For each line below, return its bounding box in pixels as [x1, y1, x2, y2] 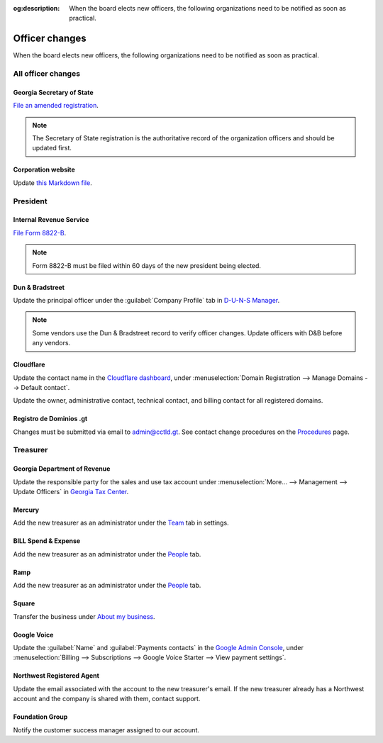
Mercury [13, 505, 40, 514]
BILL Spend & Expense [13, 537, 81, 545]
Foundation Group [13, 713, 68, 721]
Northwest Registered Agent [13, 671, 99, 680]
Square [13, 599, 35, 608]
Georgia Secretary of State [13, 88, 94, 96]
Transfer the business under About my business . [13, 612, 155, 620]
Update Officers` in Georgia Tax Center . [13, 488, 129, 496]
